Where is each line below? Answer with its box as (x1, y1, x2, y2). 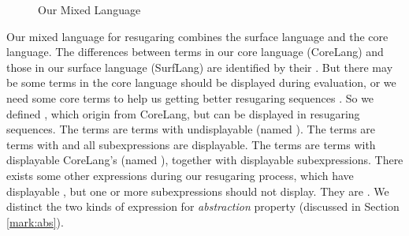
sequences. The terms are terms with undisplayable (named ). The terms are (6, 121, 376, 137)
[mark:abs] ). (6, 213, 64, 230)
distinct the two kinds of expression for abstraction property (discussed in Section (6, 198, 400, 215)
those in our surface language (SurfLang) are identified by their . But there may (6, 58, 393, 75)
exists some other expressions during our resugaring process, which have (6, 167, 354, 183)
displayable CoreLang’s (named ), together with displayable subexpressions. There (6, 152, 403, 168)
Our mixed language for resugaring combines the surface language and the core (6, 28, 389, 44)
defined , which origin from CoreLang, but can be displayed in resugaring (6, 105, 360, 122)
